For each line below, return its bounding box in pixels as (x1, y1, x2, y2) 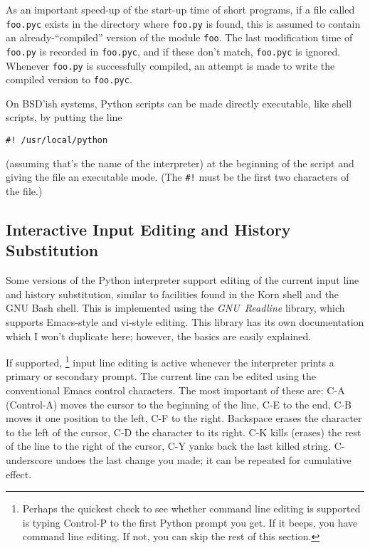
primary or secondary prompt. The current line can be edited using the (6, 369, 317, 384)
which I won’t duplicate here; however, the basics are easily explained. (6, 328, 312, 343)
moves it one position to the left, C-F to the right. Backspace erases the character (6, 411, 362, 426)
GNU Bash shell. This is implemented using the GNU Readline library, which (6, 300, 345, 315)
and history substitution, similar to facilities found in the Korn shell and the (6, 286, 339, 301)
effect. (6, 466, 32, 481)
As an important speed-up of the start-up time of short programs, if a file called (6, 2, 355, 16)
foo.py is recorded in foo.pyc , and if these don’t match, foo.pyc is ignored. (6, 43, 341, 58)
